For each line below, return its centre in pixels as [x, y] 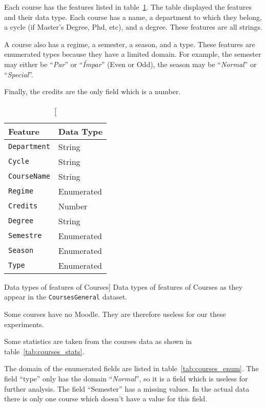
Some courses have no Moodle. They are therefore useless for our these [115, 314]
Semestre [25, 236]
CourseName [29, 176]
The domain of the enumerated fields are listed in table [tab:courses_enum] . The [131, 368]
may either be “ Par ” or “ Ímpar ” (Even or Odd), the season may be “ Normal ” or [130, 64]
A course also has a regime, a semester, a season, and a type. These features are [130, 44]
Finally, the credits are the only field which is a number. [93, 91]
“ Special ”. [19, 74]
